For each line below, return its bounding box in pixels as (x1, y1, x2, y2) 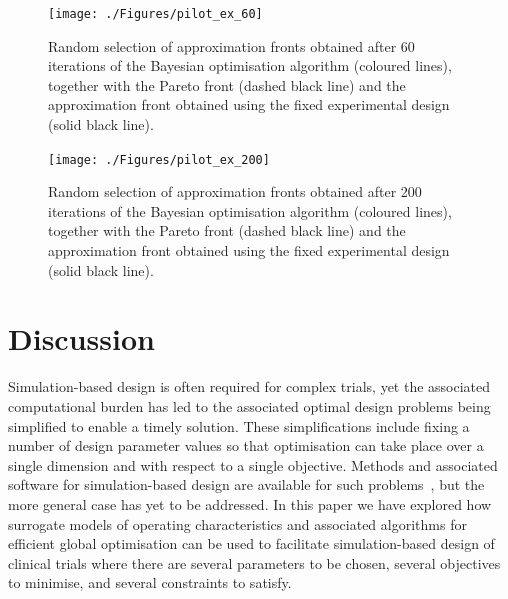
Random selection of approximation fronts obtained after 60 (48, 35, 415, 56)
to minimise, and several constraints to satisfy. (8, 572, 292, 593)
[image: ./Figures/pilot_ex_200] (48, 152, 270, 167)
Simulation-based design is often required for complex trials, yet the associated (8, 376, 491, 397)
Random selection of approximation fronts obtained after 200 (48, 181, 422, 202)
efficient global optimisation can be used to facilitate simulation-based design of (8, 533, 495, 554)
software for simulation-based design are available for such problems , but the (8, 474, 485, 495)
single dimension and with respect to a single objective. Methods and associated (8, 454, 498, 475)
